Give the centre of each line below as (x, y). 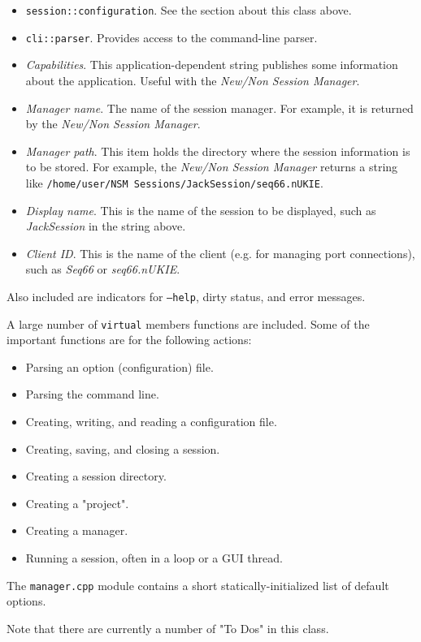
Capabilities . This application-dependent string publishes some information (212, 65)
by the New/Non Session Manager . (113, 124)
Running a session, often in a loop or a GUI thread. (154, 557)
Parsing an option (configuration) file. (119, 366)
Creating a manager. (77, 530)
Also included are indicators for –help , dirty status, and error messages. (186, 296)
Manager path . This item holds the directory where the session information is (218, 151)
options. (26, 601)
